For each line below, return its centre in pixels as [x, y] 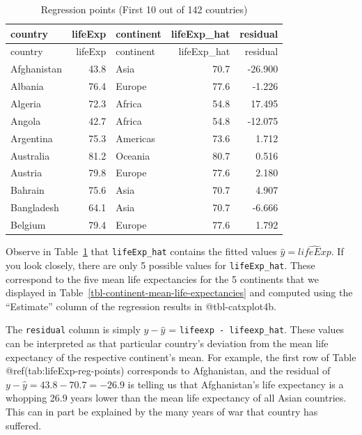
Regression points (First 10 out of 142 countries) [144, 9]
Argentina [32, 138]
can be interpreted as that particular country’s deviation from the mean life [167, 343]
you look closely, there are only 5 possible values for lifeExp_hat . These [160, 265]
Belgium [28, 224]
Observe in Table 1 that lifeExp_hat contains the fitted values [141, 251]
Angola [26, 120]
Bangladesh [35, 207]
